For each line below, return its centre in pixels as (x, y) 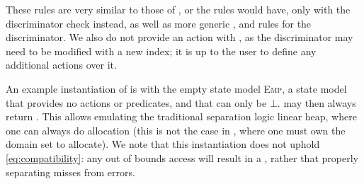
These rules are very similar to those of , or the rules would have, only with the (178, 9)
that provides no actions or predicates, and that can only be (136, 102)
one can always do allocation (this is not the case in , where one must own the (176, 130)
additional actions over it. (61, 65)
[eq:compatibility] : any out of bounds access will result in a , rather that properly (182, 157)
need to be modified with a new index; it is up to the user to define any (161, 51)
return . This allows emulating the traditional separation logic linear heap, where (181, 116)
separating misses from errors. (70, 172)
